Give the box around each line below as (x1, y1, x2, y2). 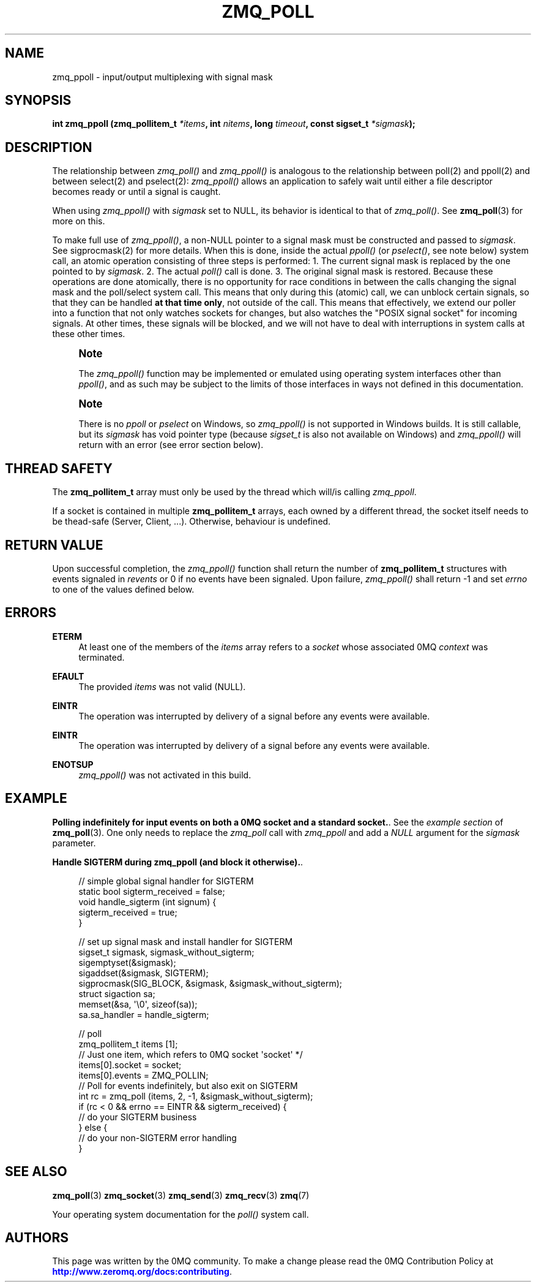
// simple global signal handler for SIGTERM (78, 875, 254, 886)
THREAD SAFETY (5, 460, 113, 476)
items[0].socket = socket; (78, 1059, 182, 1070)
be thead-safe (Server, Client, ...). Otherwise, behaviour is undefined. (52, 516, 331, 527)
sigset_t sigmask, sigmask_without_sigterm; (78, 946, 255, 957)
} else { (78, 1122, 108, 1133)
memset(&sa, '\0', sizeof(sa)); (78, 998, 198, 1009)
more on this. (52, 216, 105, 227)
